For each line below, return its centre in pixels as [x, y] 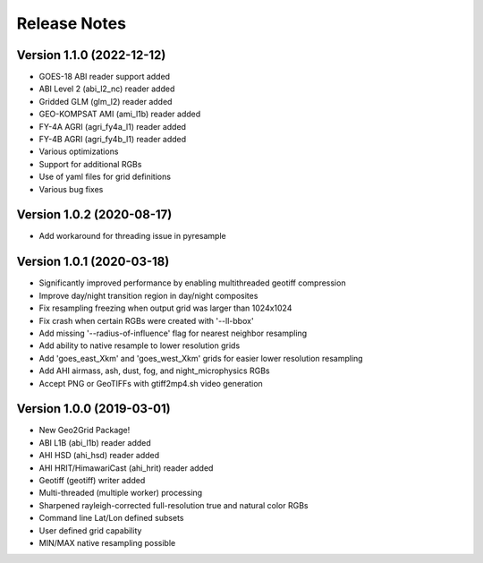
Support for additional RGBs [90, 164]
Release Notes [72, 23]
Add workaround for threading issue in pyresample [133, 236]
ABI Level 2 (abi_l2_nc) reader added [107, 89]
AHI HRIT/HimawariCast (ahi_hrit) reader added [126, 468]
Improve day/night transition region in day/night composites [148, 295]
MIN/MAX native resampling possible [107, 542]
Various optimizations [79, 151]
